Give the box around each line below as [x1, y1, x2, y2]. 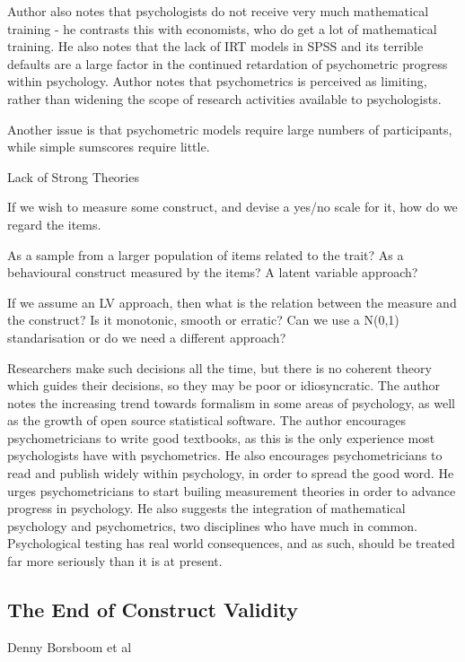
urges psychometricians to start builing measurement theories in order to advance [7, 481, 456, 500]
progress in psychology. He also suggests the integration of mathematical [7, 499, 406, 518]
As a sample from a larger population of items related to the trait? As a [7, 245, 404, 264]
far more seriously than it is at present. [7, 552, 223, 571]
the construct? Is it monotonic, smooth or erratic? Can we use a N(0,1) [7, 310, 399, 329]
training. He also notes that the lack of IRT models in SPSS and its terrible [7, 37, 424, 56]
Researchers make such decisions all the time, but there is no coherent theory [7, 358, 432, 377]
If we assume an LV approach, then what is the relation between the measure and [7, 292, 457, 311]
